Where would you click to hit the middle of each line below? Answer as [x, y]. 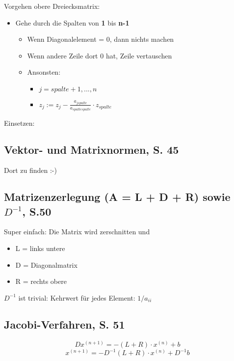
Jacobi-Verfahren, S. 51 [65, 324]
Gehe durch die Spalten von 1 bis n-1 [72, 22]
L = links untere [40, 248]
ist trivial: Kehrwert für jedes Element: [77, 297]
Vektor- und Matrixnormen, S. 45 [91, 150]
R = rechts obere [41, 281]
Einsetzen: [19, 123]
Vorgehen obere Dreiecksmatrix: [52, 6]
